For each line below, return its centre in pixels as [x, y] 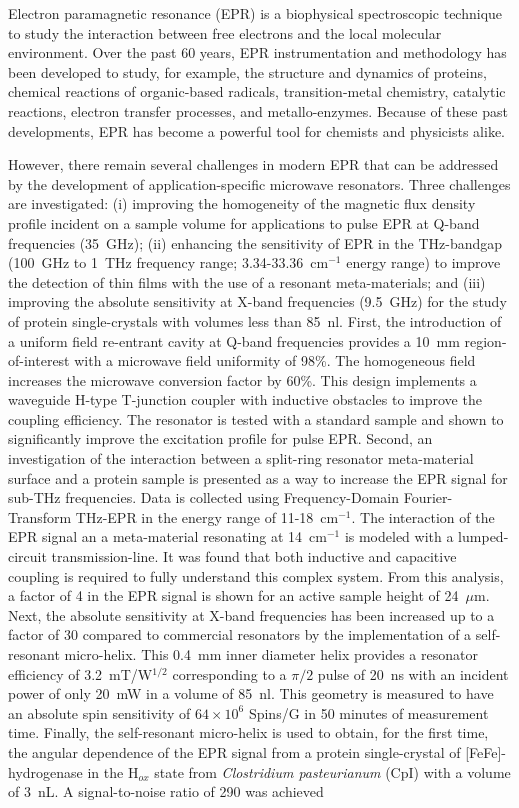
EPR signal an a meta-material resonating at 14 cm [167, 536]
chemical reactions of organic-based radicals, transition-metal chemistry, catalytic [257, 91]
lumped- [483, 536]
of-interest [39, 360]
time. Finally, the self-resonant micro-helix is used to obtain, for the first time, [248, 732]
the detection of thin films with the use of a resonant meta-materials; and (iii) [247, 281]
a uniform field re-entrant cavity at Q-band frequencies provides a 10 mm [234, 340]
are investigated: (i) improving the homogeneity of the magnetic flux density [242, 203]
